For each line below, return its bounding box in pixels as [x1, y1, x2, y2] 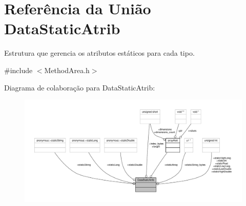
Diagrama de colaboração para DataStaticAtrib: [4, 82, 155, 93]
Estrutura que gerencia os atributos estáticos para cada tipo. [4, 48, 195, 58]
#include [4, 64, 33, 75]
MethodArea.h [44, 64, 90, 75]
